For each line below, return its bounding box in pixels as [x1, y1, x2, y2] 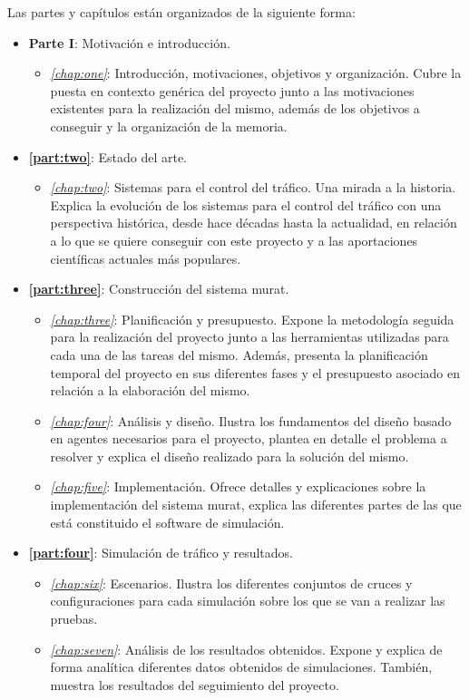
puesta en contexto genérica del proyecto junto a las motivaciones [50, 81, 415, 100]
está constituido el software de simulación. [50, 512, 285, 531]
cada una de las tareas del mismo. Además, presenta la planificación [50, 345, 428, 364]
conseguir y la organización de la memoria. [50, 116, 288, 135]
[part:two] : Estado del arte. [28, 147, 188, 166]
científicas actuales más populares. [50, 248, 241, 267]
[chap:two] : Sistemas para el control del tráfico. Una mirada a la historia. [50, 178, 456, 197]
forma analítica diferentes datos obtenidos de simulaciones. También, [50, 657, 433, 676]
